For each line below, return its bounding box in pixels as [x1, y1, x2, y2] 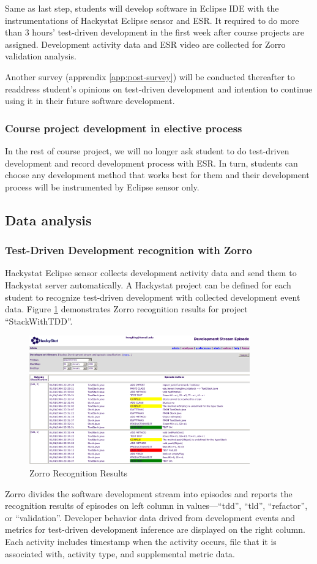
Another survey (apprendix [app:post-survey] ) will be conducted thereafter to [5, 70, 295, 83]
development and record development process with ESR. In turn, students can [5, 156, 298, 169]
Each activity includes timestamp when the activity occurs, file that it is [5, 535, 277, 547]
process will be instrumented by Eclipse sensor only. [5, 180, 200, 193]
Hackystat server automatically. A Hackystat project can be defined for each [5, 278, 291, 291]
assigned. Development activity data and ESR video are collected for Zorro [5, 37, 286, 50]
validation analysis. [5, 50, 76, 62]
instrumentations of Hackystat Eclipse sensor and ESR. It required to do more [5, 13, 299, 26]
